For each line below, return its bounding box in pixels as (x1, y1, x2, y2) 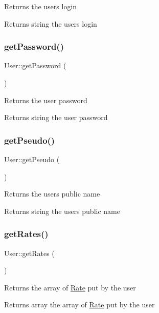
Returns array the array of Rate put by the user (4, 299, 155, 310)
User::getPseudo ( (4, 154, 60, 164)
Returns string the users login (4, 18, 97, 29)
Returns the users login (4, 1, 77, 11)
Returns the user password (4, 94, 87, 105)
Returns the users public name (4, 188, 100, 199)
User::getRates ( (4, 247, 55, 258)
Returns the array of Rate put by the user (4, 282, 136, 292)
